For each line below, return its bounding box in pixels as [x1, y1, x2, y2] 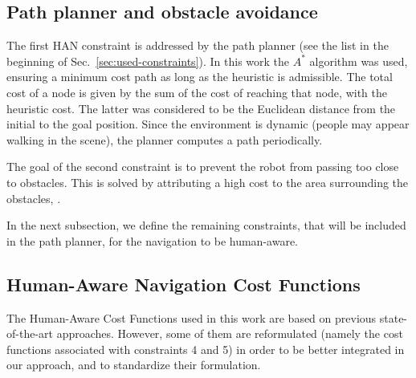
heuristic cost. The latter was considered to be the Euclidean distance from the [6, 100, 396, 116]
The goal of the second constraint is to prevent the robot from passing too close [6, 158, 399, 175]
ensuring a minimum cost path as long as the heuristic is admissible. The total [6, 68, 393, 85]
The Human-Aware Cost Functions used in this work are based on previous [6, 309, 377, 326]
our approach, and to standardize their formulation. [6, 356, 261, 373]
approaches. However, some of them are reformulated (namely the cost [56, 325, 403, 342]
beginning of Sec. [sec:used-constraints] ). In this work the [6, 52, 290, 69]
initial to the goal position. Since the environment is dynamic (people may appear [6, 116, 410, 132]
